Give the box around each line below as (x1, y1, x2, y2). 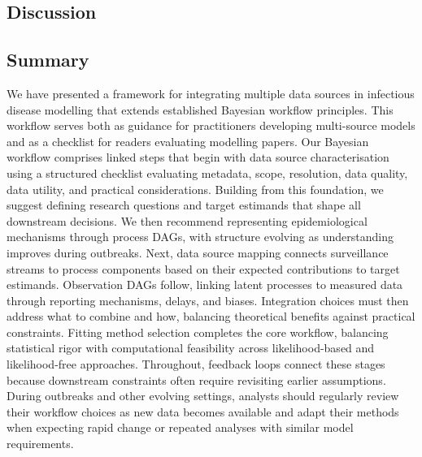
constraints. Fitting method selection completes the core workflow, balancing (7, 323, 389, 340)
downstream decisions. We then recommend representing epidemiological (7, 212, 368, 229)
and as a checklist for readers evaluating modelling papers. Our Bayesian (7, 132, 369, 149)
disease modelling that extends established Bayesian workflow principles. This (7, 101, 394, 118)
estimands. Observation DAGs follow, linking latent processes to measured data (7, 276, 403, 293)
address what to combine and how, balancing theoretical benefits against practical (7, 308, 415, 325)
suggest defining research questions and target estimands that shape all (7, 196, 361, 213)
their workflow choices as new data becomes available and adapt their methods (7, 403, 399, 420)
